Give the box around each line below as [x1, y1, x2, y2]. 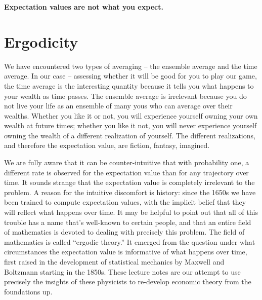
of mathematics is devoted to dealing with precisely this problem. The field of [4, 227, 245, 237]
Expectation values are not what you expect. [4, 2, 163, 12]
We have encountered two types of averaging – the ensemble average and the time [4, 60, 257, 71]
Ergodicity [4, 31, 78, 52]
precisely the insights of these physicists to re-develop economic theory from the [4, 276, 251, 287]
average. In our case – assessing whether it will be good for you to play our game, [4, 70, 257, 81]
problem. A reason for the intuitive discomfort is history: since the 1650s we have [4, 186, 256, 197]
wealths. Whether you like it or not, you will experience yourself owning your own [4, 110, 258, 121]
